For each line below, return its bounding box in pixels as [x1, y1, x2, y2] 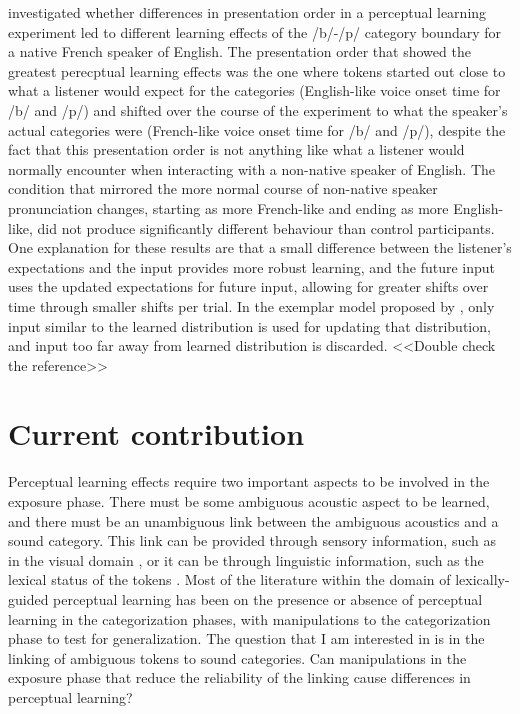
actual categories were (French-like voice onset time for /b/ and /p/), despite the [8, 119, 506, 140]
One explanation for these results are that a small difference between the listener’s [8, 237, 512, 258]
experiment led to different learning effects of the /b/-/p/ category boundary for [8, 21, 502, 42]
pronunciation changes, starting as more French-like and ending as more [8, 197, 449, 218]
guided [8, 588, 49, 609]
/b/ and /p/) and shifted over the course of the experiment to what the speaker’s [8, 99, 508, 120]
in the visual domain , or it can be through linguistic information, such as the [8, 549, 484, 570]
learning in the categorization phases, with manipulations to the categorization [8, 608, 491, 629]
